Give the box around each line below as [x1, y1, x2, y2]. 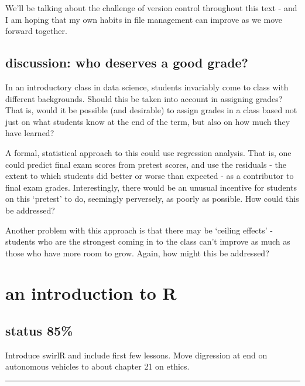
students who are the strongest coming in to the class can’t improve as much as [5, 235, 290, 248]
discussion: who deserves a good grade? [5, 53, 249, 72]
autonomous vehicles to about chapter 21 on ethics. [5, 360, 190, 373]
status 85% [5, 321, 73, 340]
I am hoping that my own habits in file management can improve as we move [5, 13, 283, 25]
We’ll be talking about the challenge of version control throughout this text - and [5, 2, 297, 13]
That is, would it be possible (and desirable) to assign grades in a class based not [5, 104, 297, 116]
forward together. [5, 25, 67, 37]
